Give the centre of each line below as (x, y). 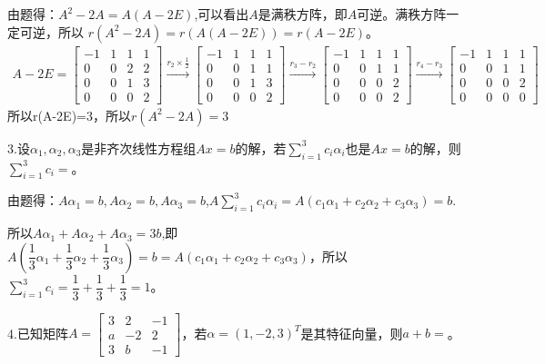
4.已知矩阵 (38, 333)
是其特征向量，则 (352, 333)
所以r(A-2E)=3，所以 (69, 115)
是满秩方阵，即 (303, 14)
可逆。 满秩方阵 (402, 14)
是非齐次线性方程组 (139, 148)
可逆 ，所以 (51, 31)
